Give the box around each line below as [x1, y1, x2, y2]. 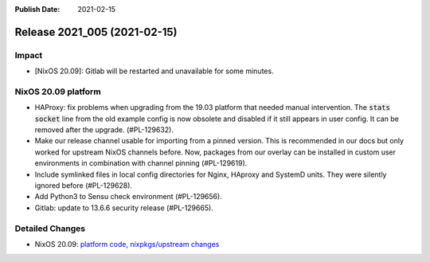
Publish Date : [14, 5, 61, 14]
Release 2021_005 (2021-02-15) [14, 25, 178, 39]
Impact [14, 49, 43, 61]
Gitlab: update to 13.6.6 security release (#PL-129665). [34, 203, 214, 213]
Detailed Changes [14, 223, 86, 234]
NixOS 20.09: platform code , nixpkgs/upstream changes [34, 239, 220, 248]
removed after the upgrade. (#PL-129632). [34, 125, 174, 135]
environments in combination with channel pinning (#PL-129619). [34, 158, 248, 168]
